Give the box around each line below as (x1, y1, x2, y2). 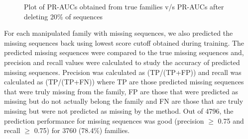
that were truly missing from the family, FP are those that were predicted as (4, 86, 238, 96)
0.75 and (218, 115, 244, 126)
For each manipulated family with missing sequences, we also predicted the (4, 28, 233, 38)
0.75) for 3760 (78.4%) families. (34, 125, 130, 136)
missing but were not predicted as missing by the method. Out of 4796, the (4, 105, 234, 116)
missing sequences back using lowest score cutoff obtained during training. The (4, 37, 245, 48)
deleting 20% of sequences (24, 11, 103, 21)
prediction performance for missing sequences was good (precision (4, 115, 204, 126)
